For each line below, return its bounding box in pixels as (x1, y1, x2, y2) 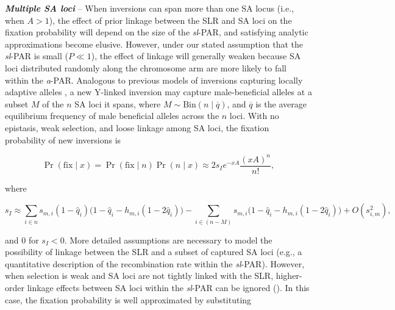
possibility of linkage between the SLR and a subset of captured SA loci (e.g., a (5, 245, 302, 258)
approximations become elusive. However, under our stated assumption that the (5, 37, 303, 50)
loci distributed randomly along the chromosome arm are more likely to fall (5, 61, 286, 74)
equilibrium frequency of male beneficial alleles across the (5, 109, 219, 122)
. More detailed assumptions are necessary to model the (64, 233, 272, 246)
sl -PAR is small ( (5, 49, 68, 62)
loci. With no (229, 109, 279, 122)
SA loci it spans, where (74, 97, 161, 110)
